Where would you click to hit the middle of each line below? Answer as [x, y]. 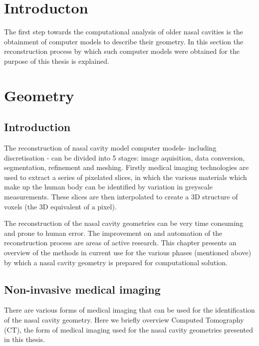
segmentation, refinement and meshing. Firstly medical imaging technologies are [127, 167]
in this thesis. [24, 339]
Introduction [37, 127]
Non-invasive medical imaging [82, 289]
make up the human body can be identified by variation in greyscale [108, 187]
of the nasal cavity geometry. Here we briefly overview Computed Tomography [124, 320]
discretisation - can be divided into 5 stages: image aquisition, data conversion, [125, 157]
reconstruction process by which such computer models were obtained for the [122, 51]
